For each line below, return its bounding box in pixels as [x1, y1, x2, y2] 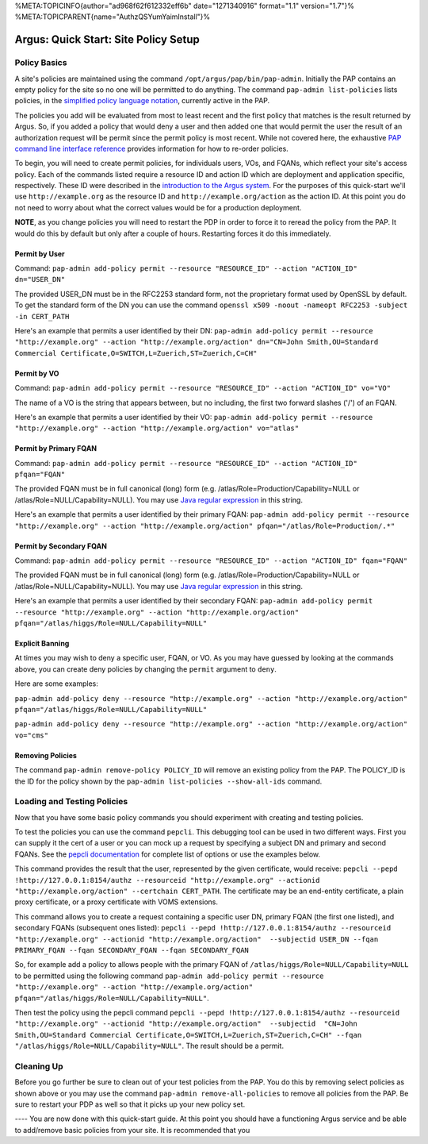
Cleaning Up [14, 1061, 63, 1072]
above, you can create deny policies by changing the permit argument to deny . [14, 664, 277, 674]
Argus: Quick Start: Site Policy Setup [14, 33, 200, 47]
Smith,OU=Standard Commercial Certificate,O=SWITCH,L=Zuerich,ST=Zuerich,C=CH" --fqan [14, 1030, 362, 1039]
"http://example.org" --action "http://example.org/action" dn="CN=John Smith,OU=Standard [14, 337, 379, 347]
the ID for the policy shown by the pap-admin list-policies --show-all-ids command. [14, 776, 323, 786]
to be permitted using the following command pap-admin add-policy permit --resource [14, 971, 324, 980]
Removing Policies [14, 750, 77, 760]
